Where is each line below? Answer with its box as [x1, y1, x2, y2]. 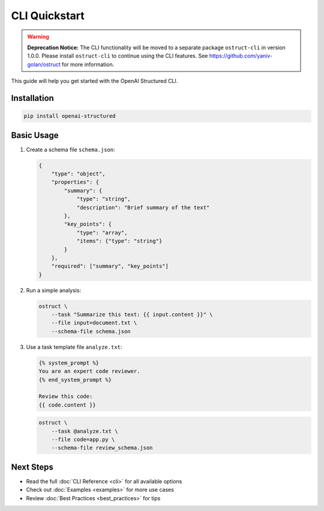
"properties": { [51, 179, 99, 186]
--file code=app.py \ [51, 436, 115, 443]
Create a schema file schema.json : [26, 146, 115, 153]
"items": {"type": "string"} [76, 238, 163, 244]
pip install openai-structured [23, 113, 116, 119]
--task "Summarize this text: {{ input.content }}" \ [51, 311, 213, 318]
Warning [27, 33, 49, 40]
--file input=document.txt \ [51, 319, 137, 327]
